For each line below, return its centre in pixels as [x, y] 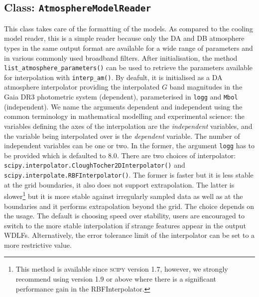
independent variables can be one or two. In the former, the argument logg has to [129, 146]
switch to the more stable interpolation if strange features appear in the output [125, 225]
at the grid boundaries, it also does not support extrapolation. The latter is [119, 184]
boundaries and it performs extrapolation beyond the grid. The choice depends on [129, 206]
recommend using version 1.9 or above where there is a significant [116, 279]
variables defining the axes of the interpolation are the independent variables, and [128, 126]
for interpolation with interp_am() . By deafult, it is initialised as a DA [113, 77]
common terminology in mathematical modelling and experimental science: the [124, 116]
